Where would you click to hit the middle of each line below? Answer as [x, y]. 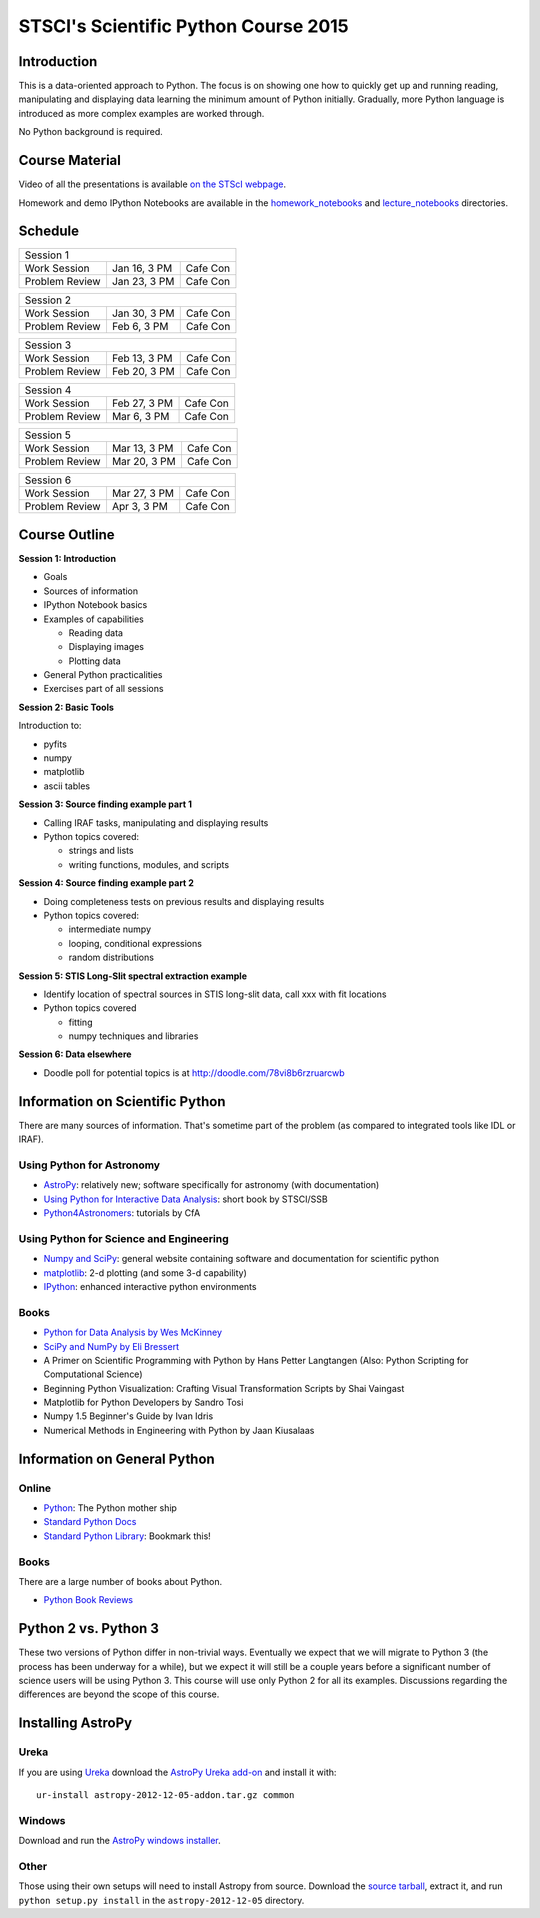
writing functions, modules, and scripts [149, 864]
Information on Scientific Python [122, 1101]
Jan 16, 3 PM [142, 268]
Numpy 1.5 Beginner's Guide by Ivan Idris [128, 1416]
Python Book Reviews [88, 1600]
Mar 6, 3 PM [140, 417]
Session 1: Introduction [67, 558]
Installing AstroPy [75, 1723]
